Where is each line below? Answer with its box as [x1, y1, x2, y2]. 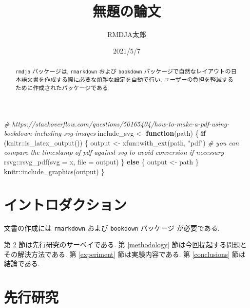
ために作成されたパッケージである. [15, 83, 110, 91]
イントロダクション [4, 195, 127, 215]
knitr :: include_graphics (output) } [4, 166, 105, 176]
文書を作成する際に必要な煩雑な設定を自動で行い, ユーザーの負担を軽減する [27, 75, 233, 84]
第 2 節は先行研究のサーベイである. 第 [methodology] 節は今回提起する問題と [4, 239, 247, 249]
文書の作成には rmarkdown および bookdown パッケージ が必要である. [4, 223, 220, 233]
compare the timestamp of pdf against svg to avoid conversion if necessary [4, 147, 224, 157]
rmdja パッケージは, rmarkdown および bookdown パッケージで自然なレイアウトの [15, 67, 231, 75]
